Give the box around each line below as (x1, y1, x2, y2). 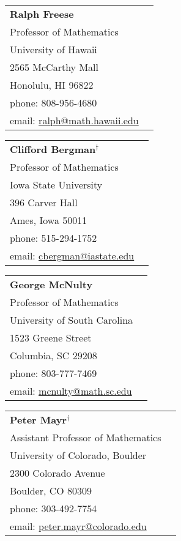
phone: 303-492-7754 (10, 501, 97, 515)
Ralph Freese (10, 7, 74, 21)
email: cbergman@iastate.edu (10, 248, 135, 263)
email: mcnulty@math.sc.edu (10, 384, 132, 398)
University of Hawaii (10, 42, 97, 56)
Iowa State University (10, 177, 103, 192)
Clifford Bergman (10, 142, 96, 156)
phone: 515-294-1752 (10, 231, 97, 245)
